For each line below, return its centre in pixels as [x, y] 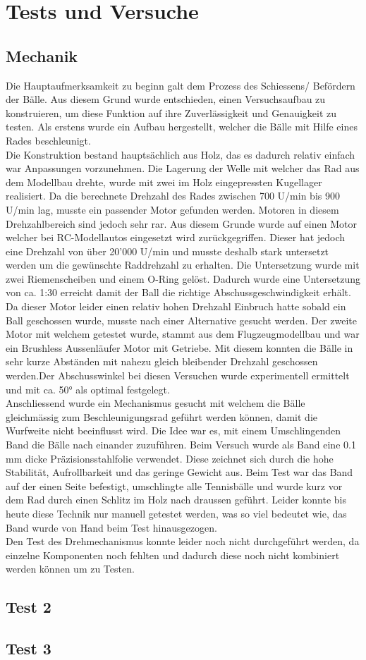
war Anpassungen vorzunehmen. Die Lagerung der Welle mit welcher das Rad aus [183, 168]
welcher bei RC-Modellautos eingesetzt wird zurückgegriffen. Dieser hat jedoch [176, 237]
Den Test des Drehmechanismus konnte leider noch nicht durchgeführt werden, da [183, 541]
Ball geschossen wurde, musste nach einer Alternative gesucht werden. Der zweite [181, 320]
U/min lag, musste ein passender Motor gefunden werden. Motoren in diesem [172, 209]
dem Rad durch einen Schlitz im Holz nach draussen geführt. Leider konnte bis [176, 500]
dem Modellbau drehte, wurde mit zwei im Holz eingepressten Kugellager [164, 182]
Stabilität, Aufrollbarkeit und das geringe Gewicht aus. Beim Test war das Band [179, 472]
